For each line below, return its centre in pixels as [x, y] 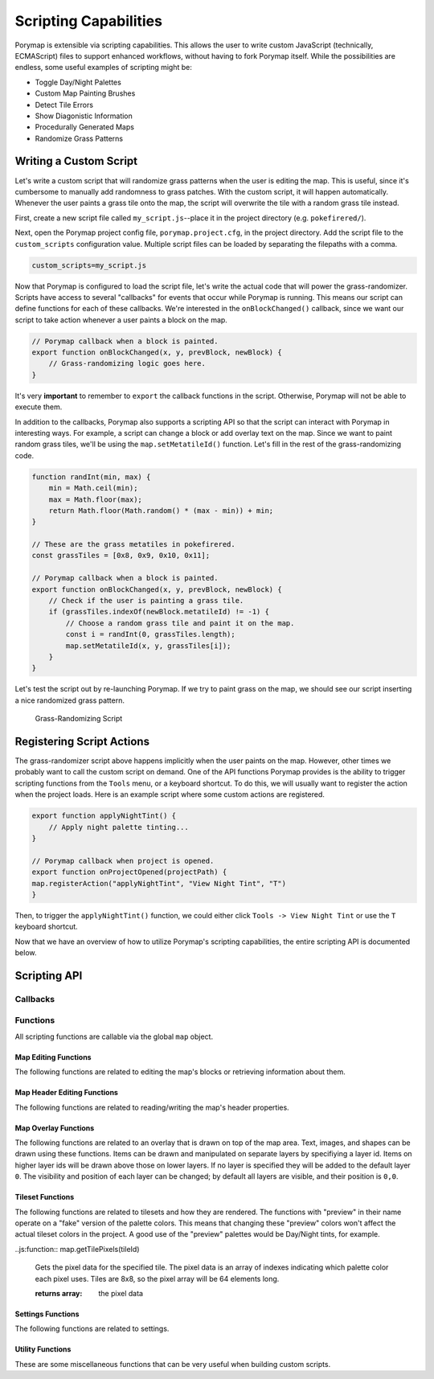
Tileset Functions [45, 1197]
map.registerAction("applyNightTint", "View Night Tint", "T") [159, 883]
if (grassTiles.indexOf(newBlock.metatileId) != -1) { [159, 612]
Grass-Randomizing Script [79, 719]
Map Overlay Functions [55, 1128]
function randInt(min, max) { [91, 477]
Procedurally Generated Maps [84, 127]
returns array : [59, 1293]
